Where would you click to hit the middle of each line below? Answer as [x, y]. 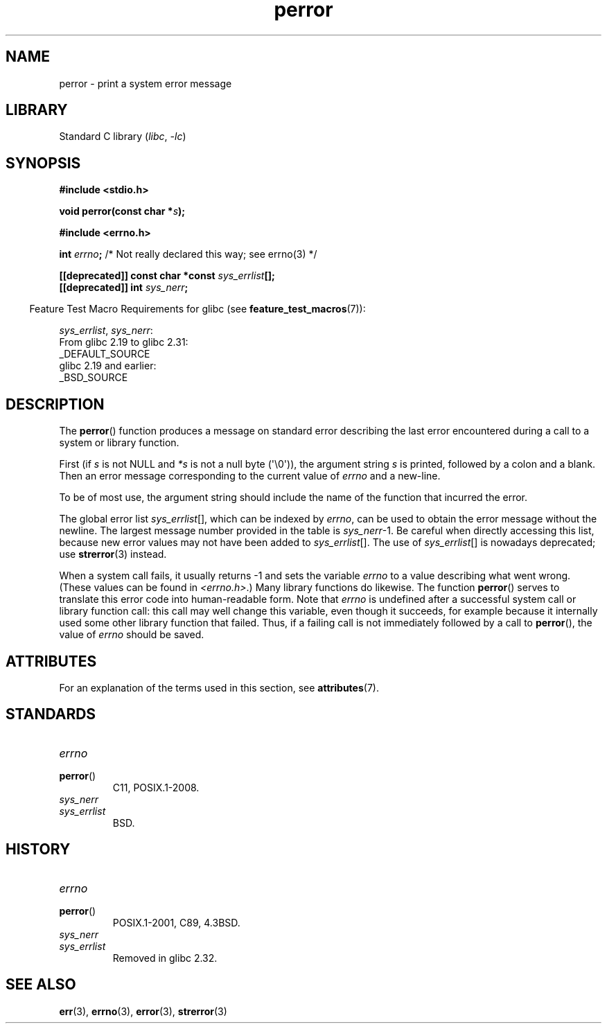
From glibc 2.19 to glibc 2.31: [124, 342]
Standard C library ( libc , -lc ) [123, 137]
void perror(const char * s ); [122, 211]
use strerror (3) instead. [113, 554]
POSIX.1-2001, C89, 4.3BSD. [176, 922]
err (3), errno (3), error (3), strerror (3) [143, 1011]
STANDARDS [51, 714]
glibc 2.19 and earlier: [108, 366]
